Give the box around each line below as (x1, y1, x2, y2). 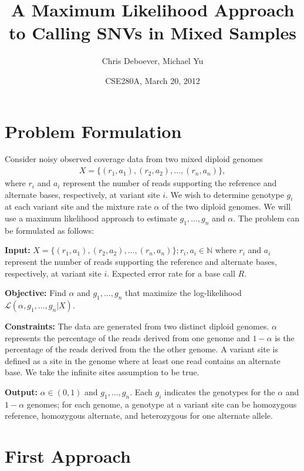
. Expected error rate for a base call (107, 267, 235, 279)
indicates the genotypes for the (164, 385, 275, 398)
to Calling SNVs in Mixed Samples (8, 21, 297, 45)
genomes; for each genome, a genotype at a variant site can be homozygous (26, 398, 297, 410)
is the (275, 331, 295, 344)
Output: (5, 385, 38, 398)
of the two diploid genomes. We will (162, 200, 291, 213)
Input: (5, 244, 31, 256)
